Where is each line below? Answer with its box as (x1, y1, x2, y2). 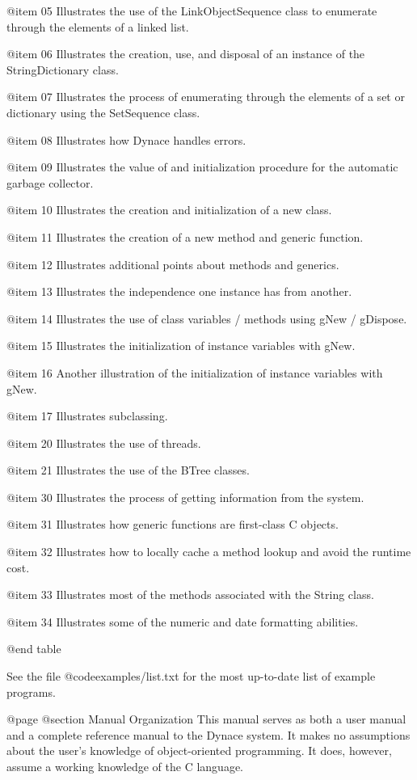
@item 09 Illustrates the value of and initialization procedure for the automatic (6, 158, 398, 175)
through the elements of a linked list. (6, 18, 189, 35)
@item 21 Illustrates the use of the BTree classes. (6, 462, 250, 479)
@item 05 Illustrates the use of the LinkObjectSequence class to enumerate (6, 2, 377, 19)
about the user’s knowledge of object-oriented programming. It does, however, (6, 742, 392, 759)
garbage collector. (6, 174, 94, 191)
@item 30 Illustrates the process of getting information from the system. (6, 488, 364, 505)
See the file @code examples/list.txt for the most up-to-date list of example (6, 668, 376, 685)
